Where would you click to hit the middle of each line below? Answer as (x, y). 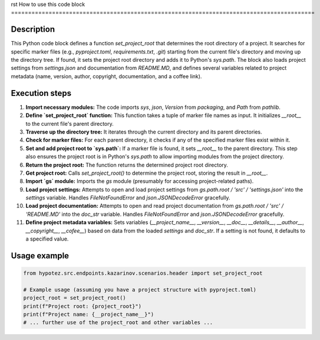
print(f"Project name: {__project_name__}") (89, 314)
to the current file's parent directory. (70, 124)
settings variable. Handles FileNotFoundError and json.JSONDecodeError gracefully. (128, 198)
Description (33, 29)
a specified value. (47, 239)
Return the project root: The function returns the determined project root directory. (127, 165)
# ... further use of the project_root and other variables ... (118, 323)
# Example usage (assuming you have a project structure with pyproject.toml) (140, 289)
